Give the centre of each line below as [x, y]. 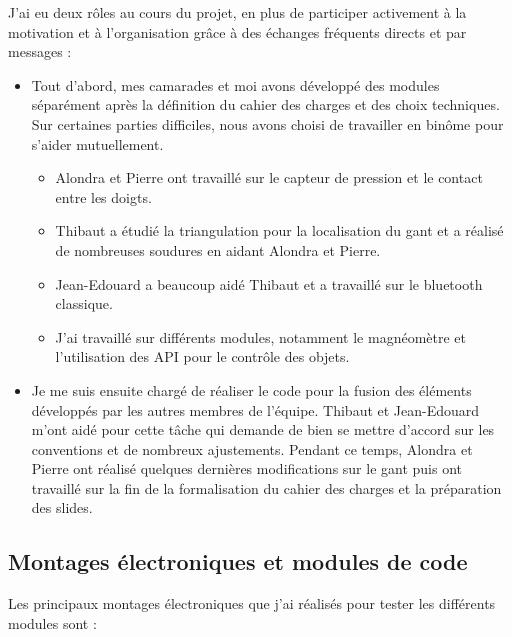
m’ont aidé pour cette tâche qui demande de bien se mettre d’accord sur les [263, 429]
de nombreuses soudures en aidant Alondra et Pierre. [218, 249]
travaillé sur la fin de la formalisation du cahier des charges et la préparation [266, 487]
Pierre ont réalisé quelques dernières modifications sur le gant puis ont [247, 468]
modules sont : [52, 622]
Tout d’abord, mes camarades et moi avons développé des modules [235, 84]
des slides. [62, 507]
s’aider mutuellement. [97, 143]
